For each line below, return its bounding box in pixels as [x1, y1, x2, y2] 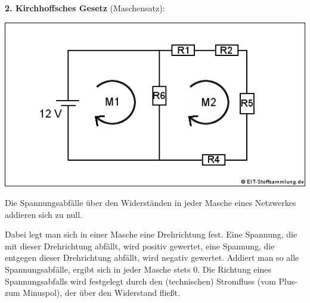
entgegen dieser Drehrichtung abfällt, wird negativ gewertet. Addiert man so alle [5, 251, 299, 264]
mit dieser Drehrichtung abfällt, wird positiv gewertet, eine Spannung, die [5, 239, 275, 252]
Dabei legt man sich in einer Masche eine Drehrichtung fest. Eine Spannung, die [5, 228, 297, 240]
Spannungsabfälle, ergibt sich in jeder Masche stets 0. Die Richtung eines [5, 263, 271, 276]
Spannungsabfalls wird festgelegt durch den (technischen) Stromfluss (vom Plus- [5, 274, 297, 287]
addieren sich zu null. [5, 208, 83, 220]
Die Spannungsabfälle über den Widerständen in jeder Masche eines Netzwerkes [5, 196, 296, 209]
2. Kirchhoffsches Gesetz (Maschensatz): [5, 2, 165, 14]
